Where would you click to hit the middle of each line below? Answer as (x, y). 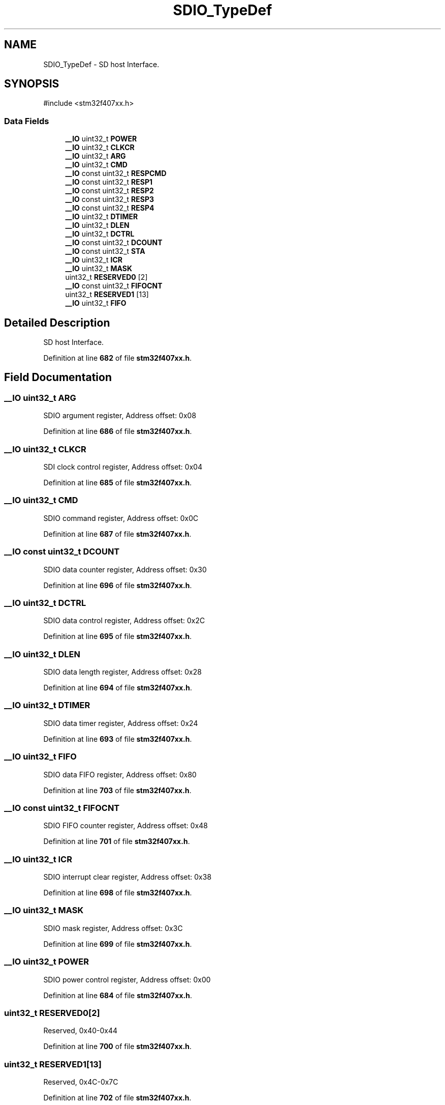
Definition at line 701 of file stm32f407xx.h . (117, 841)
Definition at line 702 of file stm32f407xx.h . (117, 1098)
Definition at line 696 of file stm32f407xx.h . (118, 585)
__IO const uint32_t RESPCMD (116, 173)
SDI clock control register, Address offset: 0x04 (123, 467)
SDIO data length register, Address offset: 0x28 (122, 672)
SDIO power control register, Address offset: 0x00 (127, 979)
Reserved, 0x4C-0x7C (81, 1082)
